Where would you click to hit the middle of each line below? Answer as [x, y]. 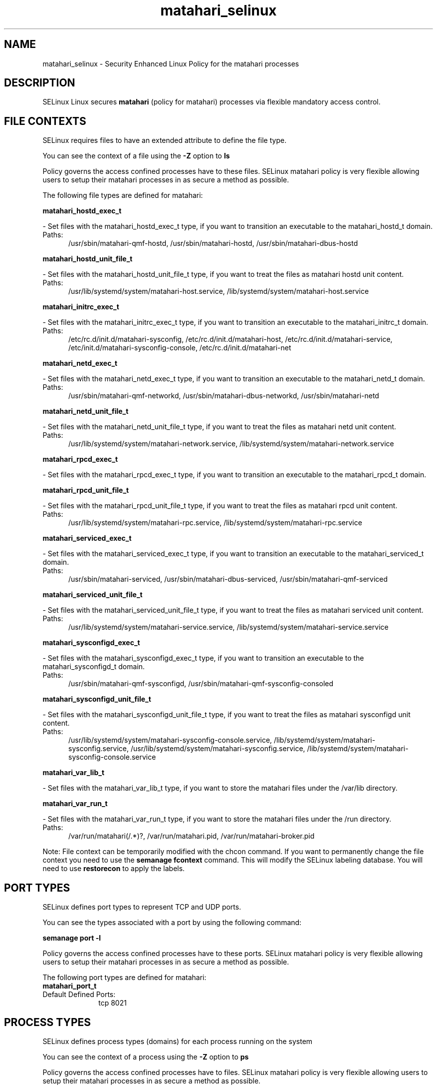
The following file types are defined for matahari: [123, 195]
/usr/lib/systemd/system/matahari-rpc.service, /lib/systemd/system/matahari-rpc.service [215, 523]
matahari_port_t [70, 986]
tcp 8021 [112, 1003]
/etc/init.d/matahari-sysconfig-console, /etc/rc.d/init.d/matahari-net [180, 348]
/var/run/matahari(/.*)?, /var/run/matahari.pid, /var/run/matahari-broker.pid [192, 836]
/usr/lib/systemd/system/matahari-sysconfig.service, [218, 749]
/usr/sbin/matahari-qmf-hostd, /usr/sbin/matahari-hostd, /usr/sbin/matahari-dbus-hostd [213, 243]
